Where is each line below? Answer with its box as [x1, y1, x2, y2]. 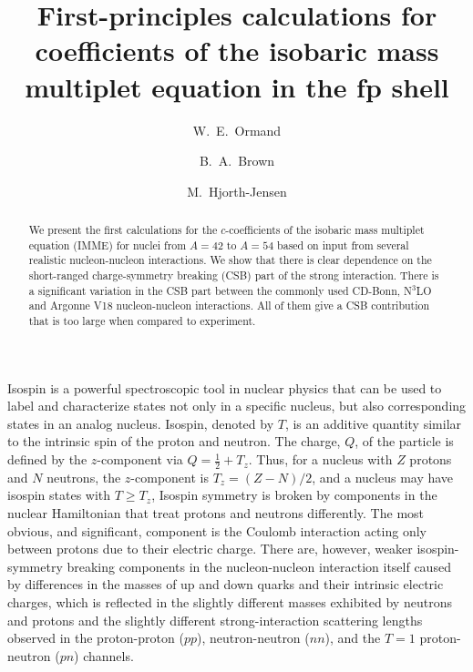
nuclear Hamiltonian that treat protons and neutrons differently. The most [7, 504, 425, 523]
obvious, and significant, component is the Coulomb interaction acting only [7, 521, 427, 540]
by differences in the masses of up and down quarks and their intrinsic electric [7, 575, 444, 594]
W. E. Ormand [192, 120, 282, 139]
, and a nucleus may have [312, 467, 454, 486]
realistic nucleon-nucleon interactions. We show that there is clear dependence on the [28, 252, 432, 268]
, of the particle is [355, 432, 454, 451]
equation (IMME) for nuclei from [28, 237, 187, 252]
